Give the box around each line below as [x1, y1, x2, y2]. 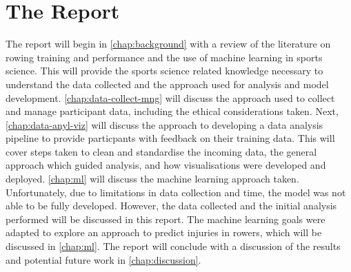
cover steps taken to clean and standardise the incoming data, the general [6, 144, 317, 158]
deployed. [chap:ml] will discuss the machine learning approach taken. [6, 171, 299, 186]
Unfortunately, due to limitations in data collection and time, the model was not [6, 185, 346, 199]
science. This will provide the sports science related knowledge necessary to [6, 63, 323, 78]
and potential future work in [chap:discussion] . [6, 252, 201, 266]
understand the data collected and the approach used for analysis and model [6, 76, 329, 91]
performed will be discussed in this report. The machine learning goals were [6, 211, 325, 226]
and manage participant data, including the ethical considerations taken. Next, [6, 104, 339, 118]
